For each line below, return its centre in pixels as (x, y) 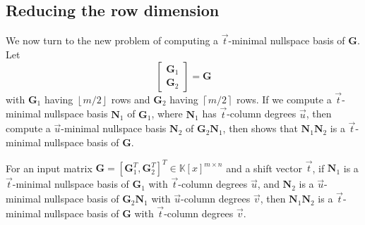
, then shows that (260, 128)
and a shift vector (264, 168)
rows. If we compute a (284, 99)
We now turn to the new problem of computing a (112, 40)
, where (167, 114)
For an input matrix (49, 168)
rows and (131, 99)
